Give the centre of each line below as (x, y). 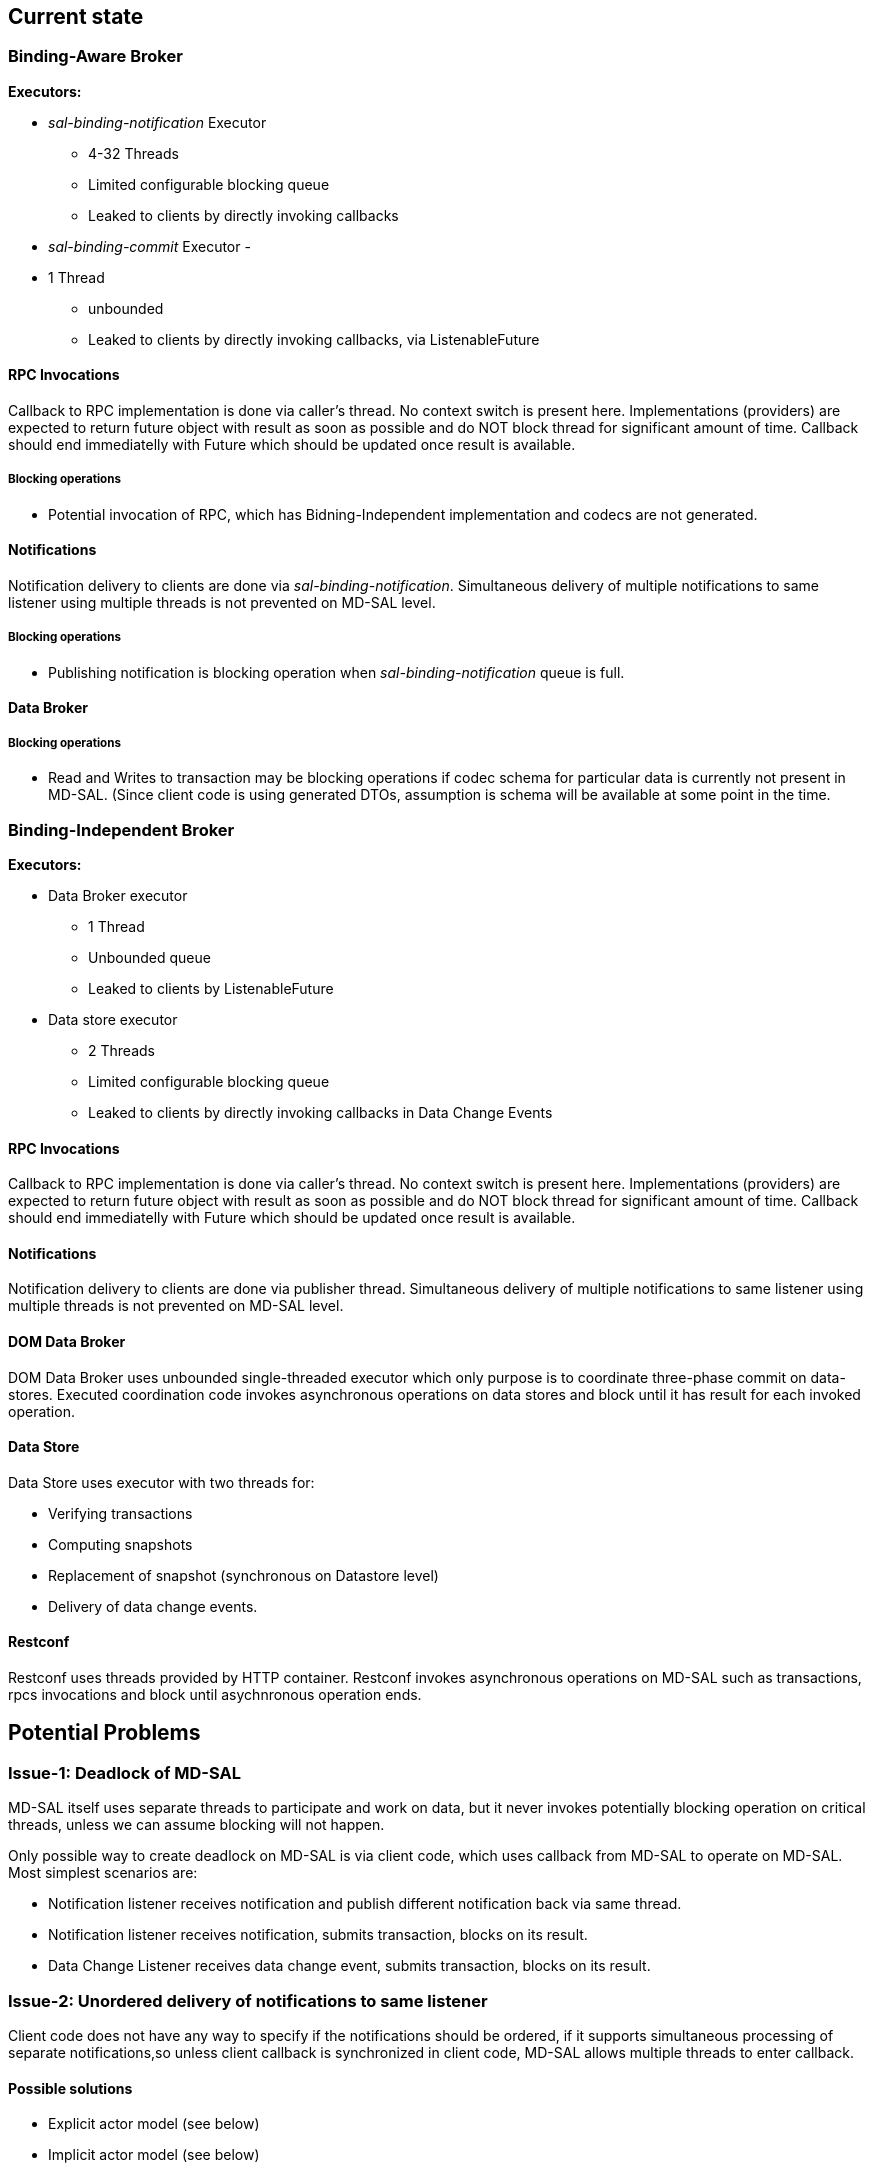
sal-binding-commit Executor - (149, 246)
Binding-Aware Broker (95, 56)
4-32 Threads (133, 153)
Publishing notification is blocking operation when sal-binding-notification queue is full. (336, 672)
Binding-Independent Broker (121, 829)
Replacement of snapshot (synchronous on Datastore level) (243, 1575)
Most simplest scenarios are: (103, 1873)
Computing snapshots (120, 1544)
